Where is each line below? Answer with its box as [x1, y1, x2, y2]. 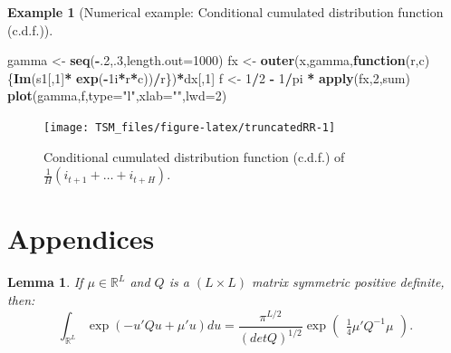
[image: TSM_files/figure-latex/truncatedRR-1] [43, 120, 336, 134]
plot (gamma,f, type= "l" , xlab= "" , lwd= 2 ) [7, 86, 227, 105]
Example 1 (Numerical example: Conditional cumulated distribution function [7, 3, 444, 21]
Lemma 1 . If [7, 272, 83, 291]
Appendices [7, 220, 155, 257]
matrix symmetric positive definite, [252, 272, 445, 291]
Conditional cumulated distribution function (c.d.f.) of [43, 147, 345, 166]
